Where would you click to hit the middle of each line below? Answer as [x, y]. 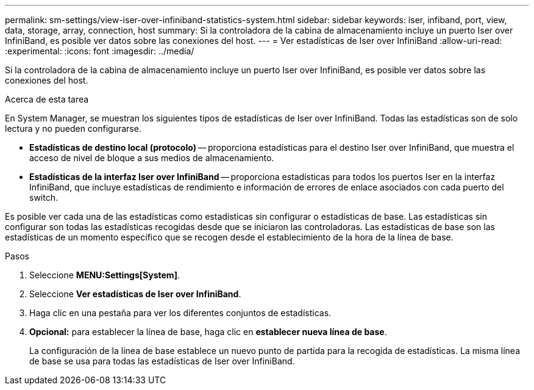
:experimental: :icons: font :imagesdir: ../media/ [100, 51]
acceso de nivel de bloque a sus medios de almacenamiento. [152, 158]
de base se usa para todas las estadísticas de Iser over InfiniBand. [162, 361]
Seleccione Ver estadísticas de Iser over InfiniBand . [135, 294]
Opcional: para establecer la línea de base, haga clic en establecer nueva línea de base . [208, 332]
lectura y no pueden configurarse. [73, 128]
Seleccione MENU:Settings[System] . [105, 275]
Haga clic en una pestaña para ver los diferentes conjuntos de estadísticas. [180, 313]
